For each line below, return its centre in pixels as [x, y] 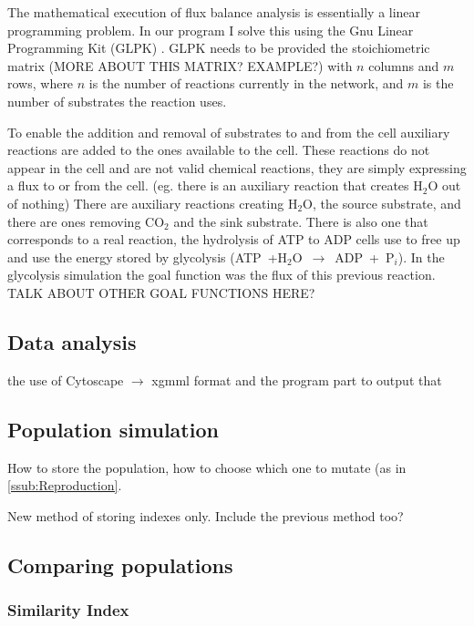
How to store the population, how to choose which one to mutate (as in [207, 467]
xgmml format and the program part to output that [297, 380]
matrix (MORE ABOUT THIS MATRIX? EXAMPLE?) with [180, 65]
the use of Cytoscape [66, 380]
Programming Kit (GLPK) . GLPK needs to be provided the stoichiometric [219, 48]
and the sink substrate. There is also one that [301, 221]
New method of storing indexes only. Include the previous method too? [206, 515]
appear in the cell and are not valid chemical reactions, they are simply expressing [237, 167]
